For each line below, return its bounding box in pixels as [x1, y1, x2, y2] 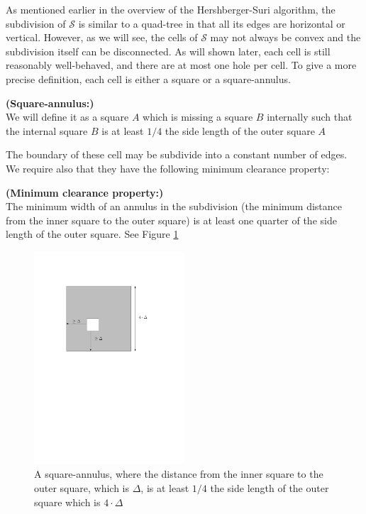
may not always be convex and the [210, 30, 361, 45]
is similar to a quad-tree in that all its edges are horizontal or [78, 16, 345, 31]
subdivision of [6, 16, 66, 31]
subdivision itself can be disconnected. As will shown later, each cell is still [6, 43, 331, 58]
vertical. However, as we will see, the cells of [6, 30, 198, 45]
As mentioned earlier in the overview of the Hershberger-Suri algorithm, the [6, 2, 335, 16]
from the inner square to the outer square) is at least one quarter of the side [6, 212, 337, 227]
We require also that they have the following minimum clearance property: [6, 160, 330, 175]
